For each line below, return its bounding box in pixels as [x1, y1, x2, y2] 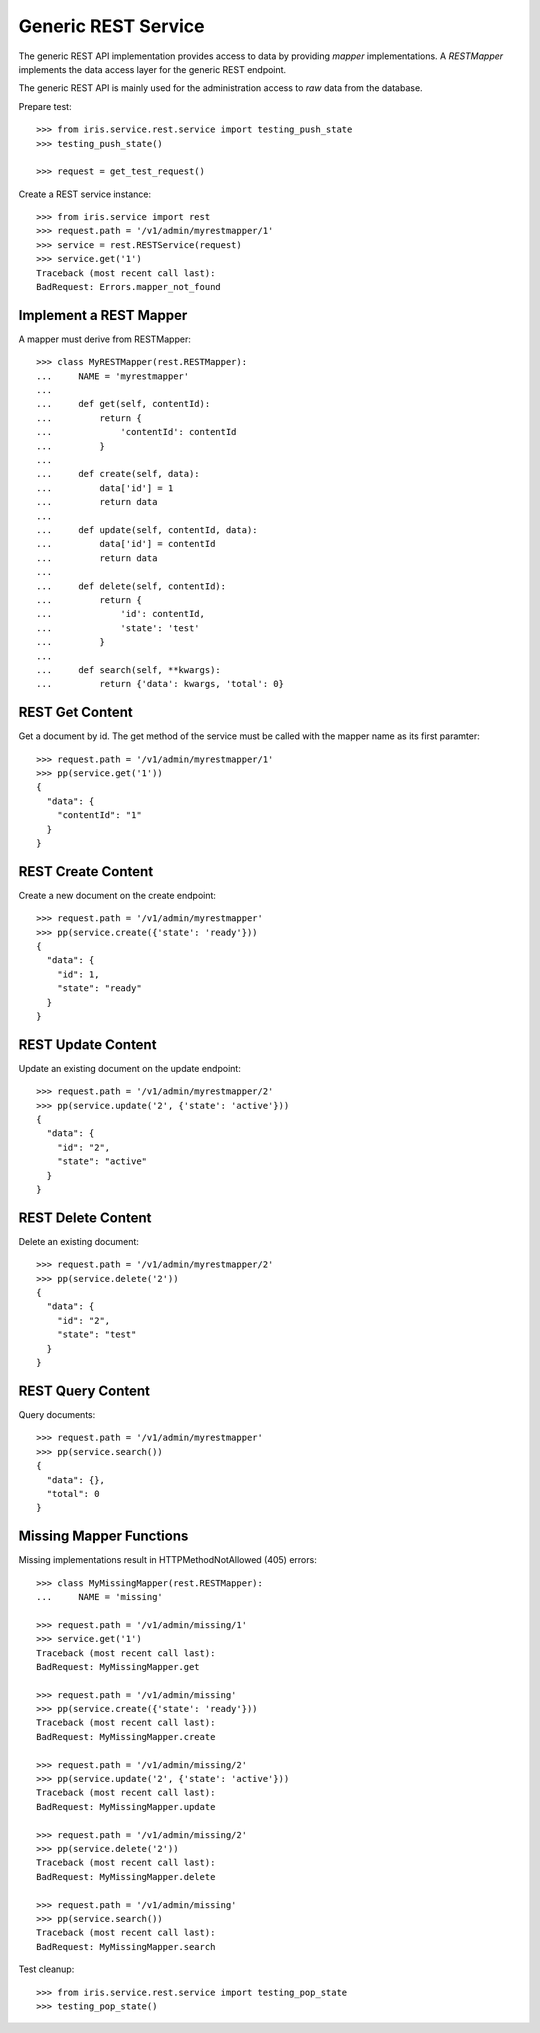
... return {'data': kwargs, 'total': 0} [36, 678, 285, 690]
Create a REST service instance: [18, 188, 152, 200]
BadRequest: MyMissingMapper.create [36, 1731, 216, 1742]
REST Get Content [18, 704, 134, 721]
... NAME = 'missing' [36, 1591, 164, 1602]
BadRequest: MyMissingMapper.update [36, 1801, 216, 1812]
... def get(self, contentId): [36, 398, 211, 410]
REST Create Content [18, 863, 154, 880]
